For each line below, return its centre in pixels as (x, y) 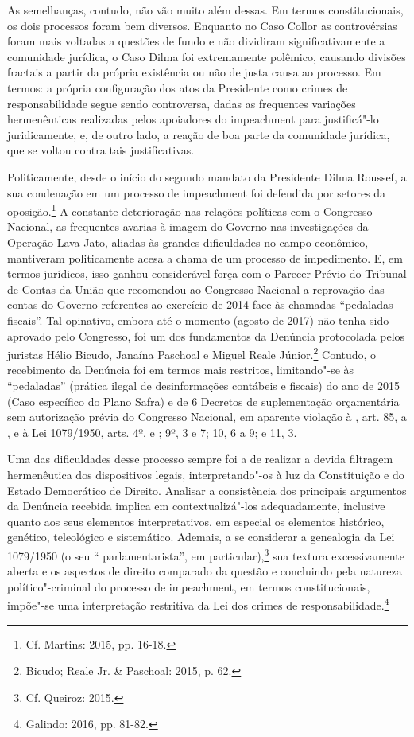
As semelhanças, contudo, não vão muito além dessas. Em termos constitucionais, (205, 10)
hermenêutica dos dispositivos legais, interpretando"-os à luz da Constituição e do (206, 474)
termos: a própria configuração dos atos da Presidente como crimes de (178, 87)
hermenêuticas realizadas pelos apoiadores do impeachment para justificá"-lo (193, 119)
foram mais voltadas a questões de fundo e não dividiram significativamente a (196, 41)
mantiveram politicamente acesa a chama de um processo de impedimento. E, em (205, 257)
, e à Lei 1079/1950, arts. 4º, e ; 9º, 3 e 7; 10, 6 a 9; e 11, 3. (152, 432)
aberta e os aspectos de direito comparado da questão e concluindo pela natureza (205, 571)
